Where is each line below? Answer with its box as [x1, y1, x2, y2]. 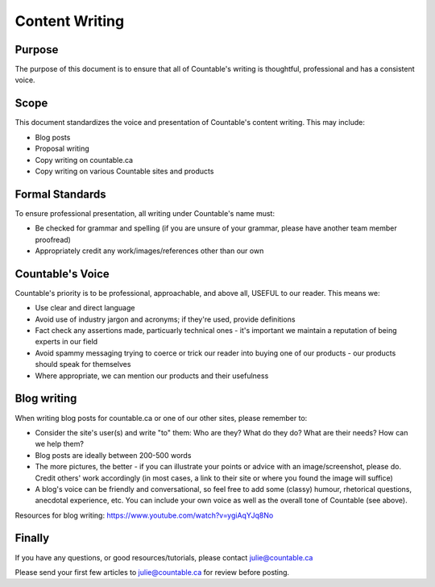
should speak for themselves [35, 360, 131, 369]
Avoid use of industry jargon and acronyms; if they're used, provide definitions [35, 314, 296, 324]
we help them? [35, 439, 85, 449]
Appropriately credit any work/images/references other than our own [35, 246, 264, 256]
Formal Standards [14, 187, 106, 201]
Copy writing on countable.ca [35, 155, 133, 164]
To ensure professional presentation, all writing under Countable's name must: [14, 208, 275, 218]
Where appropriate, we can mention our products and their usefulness [35, 371, 269, 381]
